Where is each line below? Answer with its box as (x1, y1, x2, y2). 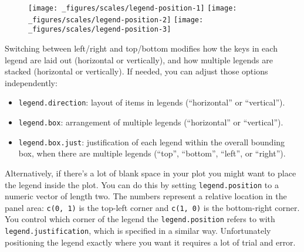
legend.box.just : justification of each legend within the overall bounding (18, 135, 285, 148)
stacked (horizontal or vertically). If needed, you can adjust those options (5, 65, 268, 77)
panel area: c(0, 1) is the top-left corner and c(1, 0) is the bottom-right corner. (5, 201, 300, 213)
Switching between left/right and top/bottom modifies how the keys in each (5, 42, 278, 54)
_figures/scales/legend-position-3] (28, 25, 171, 34)
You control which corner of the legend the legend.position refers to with (5, 213, 275, 225)
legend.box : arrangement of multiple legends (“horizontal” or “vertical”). (18, 116, 283, 128)
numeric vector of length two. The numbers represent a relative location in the (5, 190, 287, 202)
